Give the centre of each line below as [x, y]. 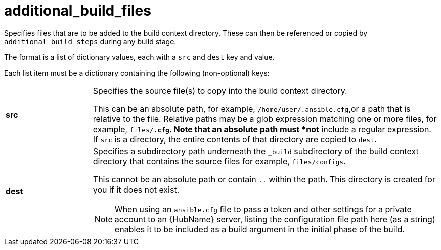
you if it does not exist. [136, 189]
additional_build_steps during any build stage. [90, 41]
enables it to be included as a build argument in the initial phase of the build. [259, 229]
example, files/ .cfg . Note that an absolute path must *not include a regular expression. [262, 129]
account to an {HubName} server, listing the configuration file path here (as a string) [275, 219]
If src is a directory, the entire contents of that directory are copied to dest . [235, 139]
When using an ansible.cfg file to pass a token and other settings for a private [263, 209]
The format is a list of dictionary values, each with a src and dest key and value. [139, 57]
